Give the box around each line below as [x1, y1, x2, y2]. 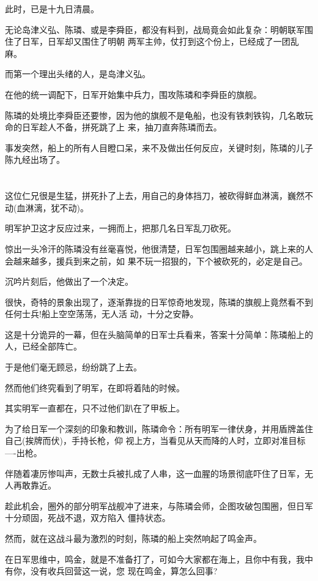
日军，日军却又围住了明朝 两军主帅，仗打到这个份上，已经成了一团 [21, 35, 290, 48]
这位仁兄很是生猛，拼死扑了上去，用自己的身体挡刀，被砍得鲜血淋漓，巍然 [5, 189, 305, 202]
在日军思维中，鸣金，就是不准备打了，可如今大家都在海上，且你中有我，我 [5, 552, 305, 565]
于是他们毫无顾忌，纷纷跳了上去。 [5, 361, 142, 373]
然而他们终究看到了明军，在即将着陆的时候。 [5, 381, 185, 394]
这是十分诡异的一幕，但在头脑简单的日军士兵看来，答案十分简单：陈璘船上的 [5, 328, 313, 340]
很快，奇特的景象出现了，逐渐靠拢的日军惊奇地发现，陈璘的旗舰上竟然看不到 [5, 295, 313, 308]
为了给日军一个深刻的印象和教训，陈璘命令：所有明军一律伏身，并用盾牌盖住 [5, 422, 313, 435]
